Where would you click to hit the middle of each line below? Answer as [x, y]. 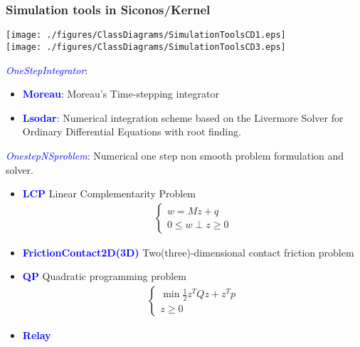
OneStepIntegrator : [47, 69]
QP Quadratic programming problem [104, 276]
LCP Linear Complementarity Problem [109, 193]
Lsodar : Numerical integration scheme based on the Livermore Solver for [183, 117]
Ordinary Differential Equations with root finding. [132, 131]
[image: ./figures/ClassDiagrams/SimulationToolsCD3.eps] [146, 47]
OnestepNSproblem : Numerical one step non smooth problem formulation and [175, 155]
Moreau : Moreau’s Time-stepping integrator [121, 94]
